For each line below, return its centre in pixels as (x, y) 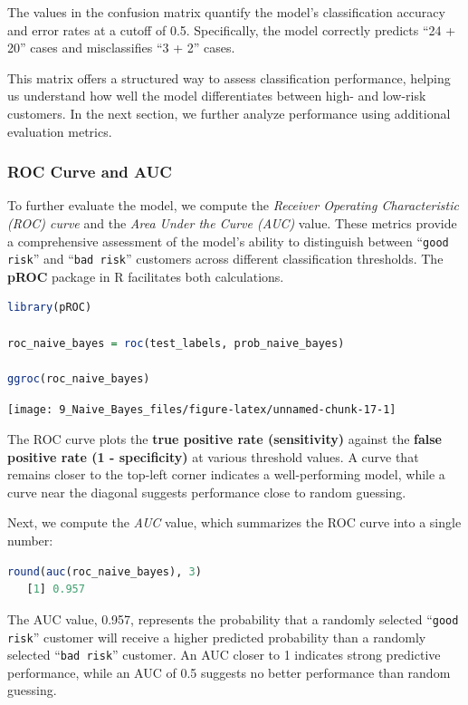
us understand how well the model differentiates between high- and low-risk (217, 96)
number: (30, 541)
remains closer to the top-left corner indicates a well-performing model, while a (226, 474)
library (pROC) (50, 308)
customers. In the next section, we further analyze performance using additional (229, 113)
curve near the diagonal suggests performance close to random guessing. (207, 492)
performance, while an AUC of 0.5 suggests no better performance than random (229, 672)
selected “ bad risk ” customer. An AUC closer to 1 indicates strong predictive (224, 655)
